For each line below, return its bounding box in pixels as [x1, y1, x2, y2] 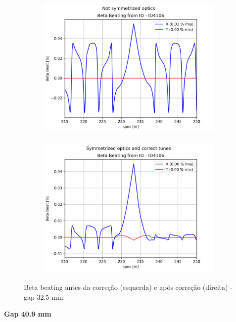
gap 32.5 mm [24, 291, 63, 302]
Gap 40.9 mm [4, 308, 51, 319]
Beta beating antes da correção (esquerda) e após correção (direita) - [24, 282, 233, 292]
